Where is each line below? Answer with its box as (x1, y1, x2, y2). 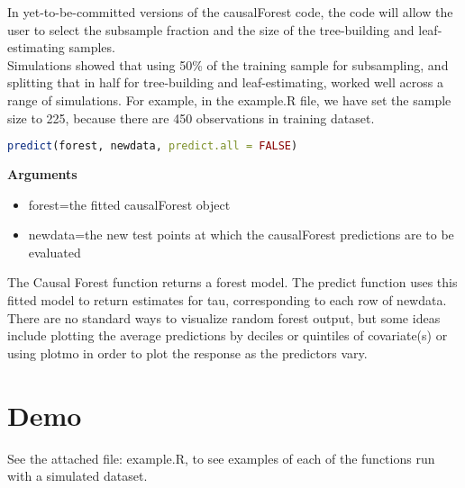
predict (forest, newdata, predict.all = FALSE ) (7, 140, 298, 153)
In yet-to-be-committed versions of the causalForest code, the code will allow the (7, 3, 453, 21)
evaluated (28, 242, 81, 261)
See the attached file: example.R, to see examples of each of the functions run (7, 448, 435, 467)
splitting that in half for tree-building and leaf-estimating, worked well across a (7, 73, 443, 92)
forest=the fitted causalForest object (28, 194, 231, 213)
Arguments (7, 165, 77, 184)
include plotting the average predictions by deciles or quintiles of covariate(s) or (7, 326, 448, 345)
